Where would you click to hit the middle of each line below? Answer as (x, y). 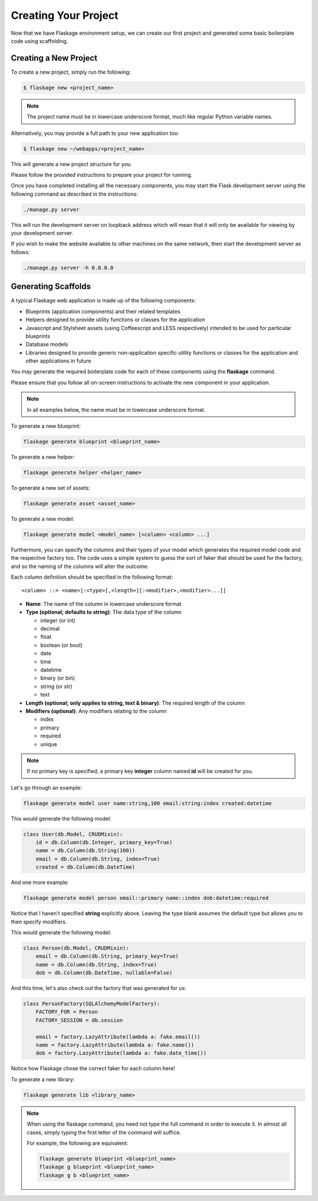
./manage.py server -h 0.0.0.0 (69, 268)
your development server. (42, 233)
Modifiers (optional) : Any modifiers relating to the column (96, 711)
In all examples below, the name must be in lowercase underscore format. (116, 410)
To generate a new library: (43, 1079)
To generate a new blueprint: (46, 426)
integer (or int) (58, 620)
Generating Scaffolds (51, 287)
